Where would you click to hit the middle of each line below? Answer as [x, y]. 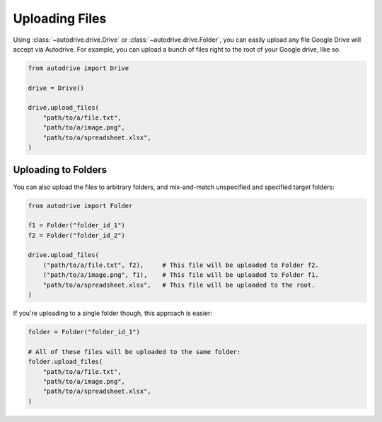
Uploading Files [60, 18]
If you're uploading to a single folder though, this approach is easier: [112, 313]
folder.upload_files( [65, 362]
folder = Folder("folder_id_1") [84, 332]
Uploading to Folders [60, 170]
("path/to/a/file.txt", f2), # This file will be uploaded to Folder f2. [181, 265]
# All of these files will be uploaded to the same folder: [134, 352]
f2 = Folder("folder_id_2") [76, 235]
